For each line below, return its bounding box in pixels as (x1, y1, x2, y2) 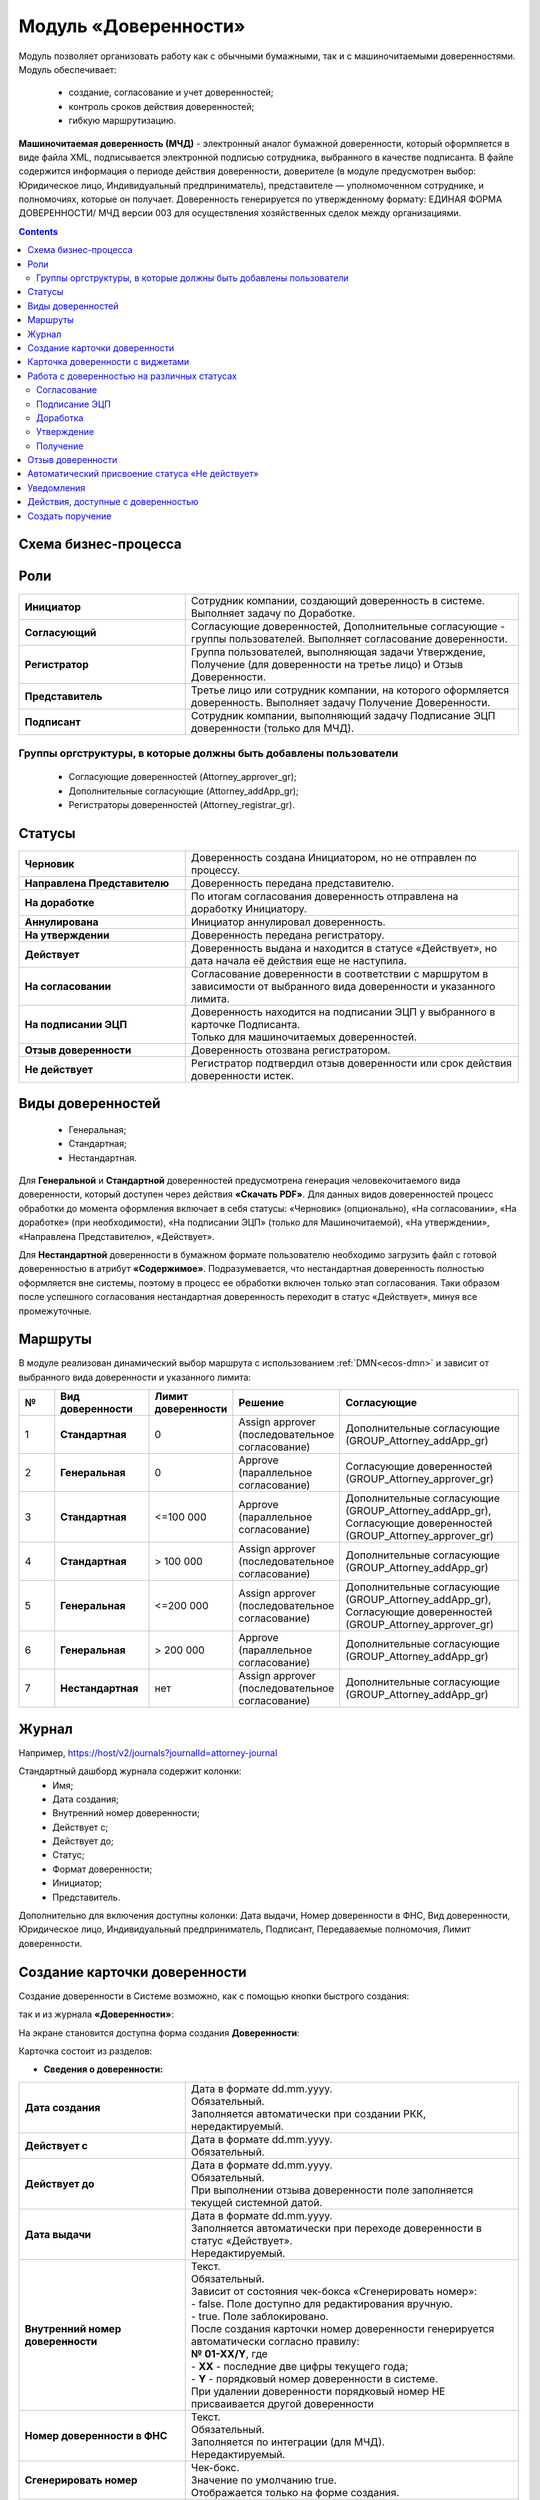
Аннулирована (24, 915, 99, 929)
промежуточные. (18, 1305, 92, 1317)
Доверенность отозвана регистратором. (190, 1043, 391, 1057)
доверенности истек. (190, 1068, 295, 1082)
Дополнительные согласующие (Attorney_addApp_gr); (68, 785, 299, 797)
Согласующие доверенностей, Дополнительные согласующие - (190, 619, 505, 633)
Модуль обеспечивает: (18, 63, 117, 75)
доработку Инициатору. (190, 901, 307, 915)
